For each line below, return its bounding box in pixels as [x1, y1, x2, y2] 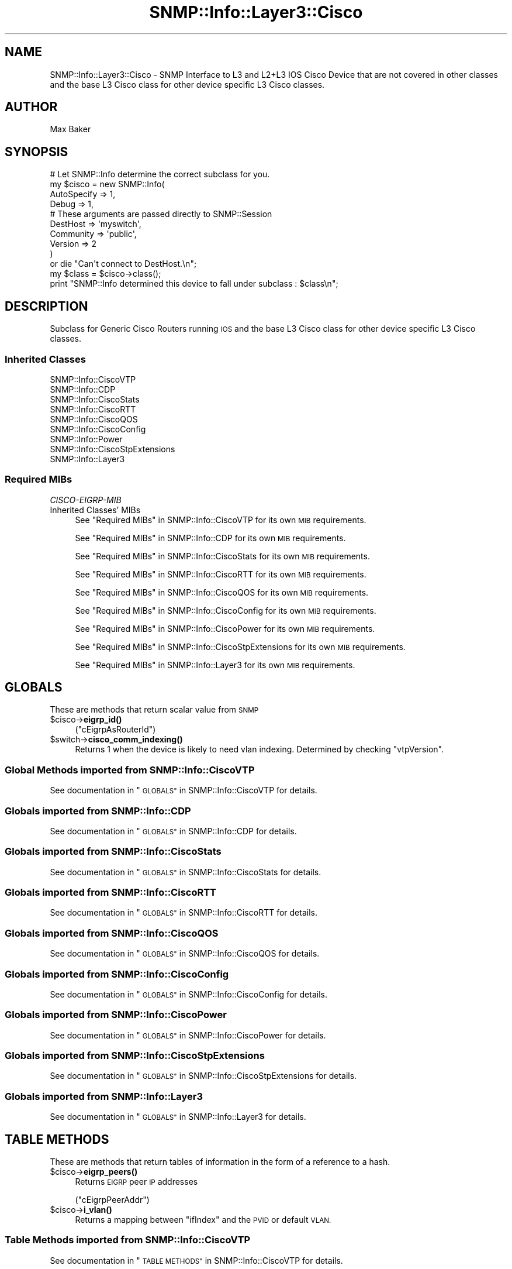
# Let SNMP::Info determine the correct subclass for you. [50, 169, 270, 180]
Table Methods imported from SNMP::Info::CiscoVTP [5, 1234, 251, 1246]
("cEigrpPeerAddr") [75, 1195, 150, 1205]
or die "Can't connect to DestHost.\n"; [50, 259, 197, 269]
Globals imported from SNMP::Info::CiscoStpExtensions [5, 1050, 265, 1062]
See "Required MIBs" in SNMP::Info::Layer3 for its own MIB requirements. [75, 659, 355, 670]
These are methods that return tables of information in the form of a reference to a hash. [50, 1157, 390, 1167]
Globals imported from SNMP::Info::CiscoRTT [5, 886, 217, 899]
